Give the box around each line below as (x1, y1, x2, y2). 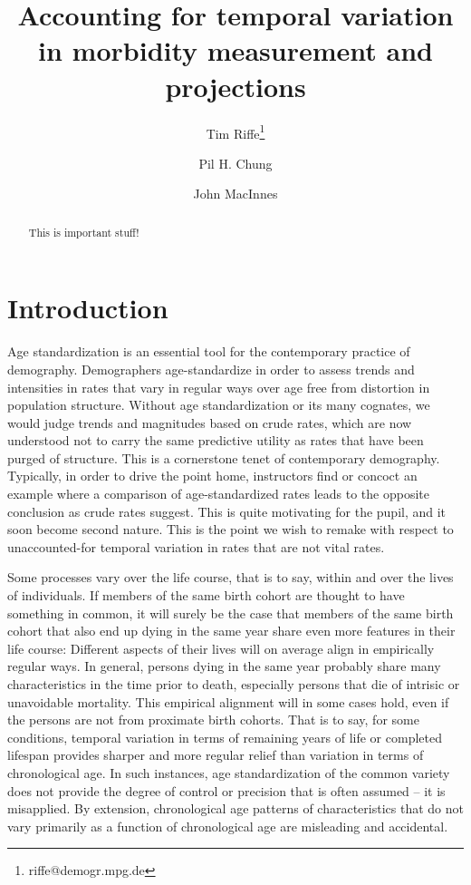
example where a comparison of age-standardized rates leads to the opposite (7, 484, 430, 503)
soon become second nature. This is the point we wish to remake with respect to (7, 520, 454, 539)
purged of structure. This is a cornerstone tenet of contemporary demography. (7, 448, 440, 467)
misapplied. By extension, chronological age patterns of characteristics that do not (7, 799, 464, 818)
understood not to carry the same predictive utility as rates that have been (7, 431, 424, 450)
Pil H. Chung (198, 153, 273, 172)
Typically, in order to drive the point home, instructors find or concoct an (7, 466, 418, 485)
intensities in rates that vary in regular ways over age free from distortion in (7, 377, 430, 396)
